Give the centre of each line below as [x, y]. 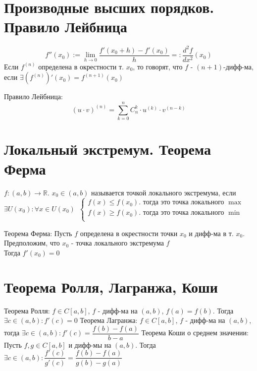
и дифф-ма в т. [211, 233]
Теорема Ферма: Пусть [38, 233]
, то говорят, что [158, 66]
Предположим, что [32, 243]
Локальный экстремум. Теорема [107, 149]
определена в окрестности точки [129, 233]
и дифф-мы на [90, 344]
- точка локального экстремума [117, 243]
